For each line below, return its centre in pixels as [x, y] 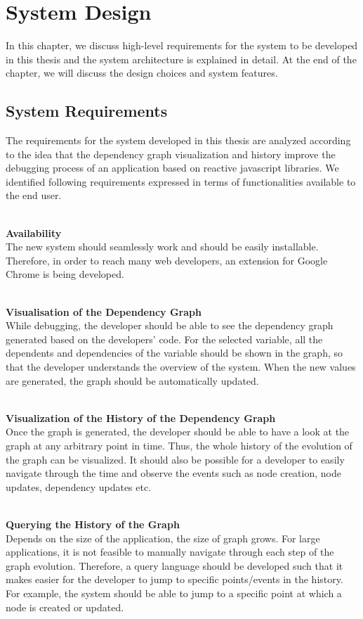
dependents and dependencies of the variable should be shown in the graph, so [174, 353]
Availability [34, 232]
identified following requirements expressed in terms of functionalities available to [181, 181]
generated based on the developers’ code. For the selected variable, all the [164, 339]
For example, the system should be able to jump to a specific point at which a [174, 593]
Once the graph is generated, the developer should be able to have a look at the [178, 432]
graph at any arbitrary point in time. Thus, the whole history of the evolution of [179, 445]
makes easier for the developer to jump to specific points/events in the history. [174, 579]
